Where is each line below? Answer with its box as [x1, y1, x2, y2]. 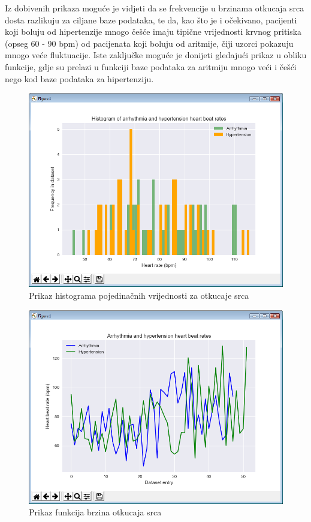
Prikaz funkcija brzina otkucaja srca [29, 506, 162, 518]
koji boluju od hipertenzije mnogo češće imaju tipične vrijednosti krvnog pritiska [5, 25, 302, 38]
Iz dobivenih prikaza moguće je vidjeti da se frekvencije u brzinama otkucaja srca [5, 2, 304, 14]
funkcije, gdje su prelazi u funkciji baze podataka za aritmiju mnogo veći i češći [5, 60, 297, 73]
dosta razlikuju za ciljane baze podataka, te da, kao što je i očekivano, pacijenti [5, 13, 297, 26]
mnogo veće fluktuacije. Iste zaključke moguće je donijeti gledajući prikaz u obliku [5, 49, 307, 61]
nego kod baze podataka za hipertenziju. [5, 72, 154, 85]
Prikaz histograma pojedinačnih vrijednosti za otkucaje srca [29, 289, 249, 301]
